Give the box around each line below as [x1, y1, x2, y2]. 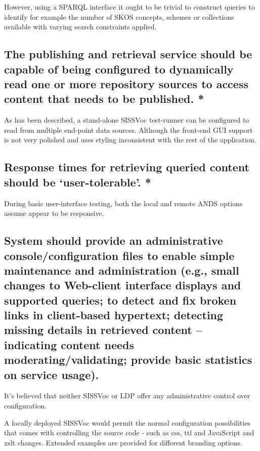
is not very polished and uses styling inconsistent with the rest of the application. [4, 134, 256, 145]
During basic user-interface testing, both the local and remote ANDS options [4, 198, 243, 208]
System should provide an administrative [4, 233, 223, 248]
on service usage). [4, 366, 99, 382]
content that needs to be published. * [4, 91, 204, 106]
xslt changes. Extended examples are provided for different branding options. [4, 437, 242, 447]
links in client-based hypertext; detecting [4, 307, 224, 323]
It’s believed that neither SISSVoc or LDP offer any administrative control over [4, 390, 250, 401]
